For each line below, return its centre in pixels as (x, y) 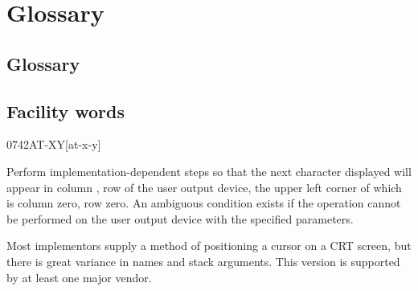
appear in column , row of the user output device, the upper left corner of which (204, 187)
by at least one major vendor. (79, 277)
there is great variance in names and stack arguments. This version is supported (203, 261)
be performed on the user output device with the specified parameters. (180, 218)
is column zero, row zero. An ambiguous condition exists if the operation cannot (204, 203)
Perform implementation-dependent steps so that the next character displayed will (209, 171)
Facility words (66, 111)
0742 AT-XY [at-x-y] (54, 144)
